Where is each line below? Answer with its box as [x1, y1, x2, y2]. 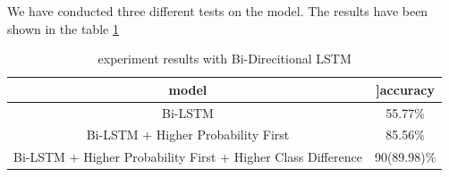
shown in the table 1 [7, 19, 119, 38]
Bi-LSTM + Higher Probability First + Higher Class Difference [13, 147, 362, 166]
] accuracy [376, 80, 435, 98]
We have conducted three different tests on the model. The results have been [7, 2, 428, 20]
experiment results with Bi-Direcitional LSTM [97, 49, 352, 68]
